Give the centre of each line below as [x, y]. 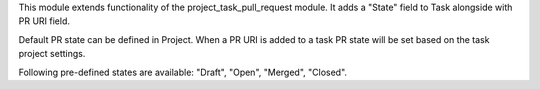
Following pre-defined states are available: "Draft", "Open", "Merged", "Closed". [183, 72]
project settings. [52, 54]
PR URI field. [44, 21]
